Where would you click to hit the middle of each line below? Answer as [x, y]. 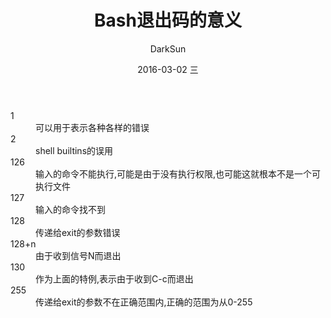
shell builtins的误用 [74, 150]
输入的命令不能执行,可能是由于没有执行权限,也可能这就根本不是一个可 [178, 173]
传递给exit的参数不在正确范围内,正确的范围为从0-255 [144, 302]
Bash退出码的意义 [168, 20]
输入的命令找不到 [70, 209]
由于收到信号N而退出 [78, 255]
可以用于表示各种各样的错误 [92, 127]
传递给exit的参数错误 [78, 232]
